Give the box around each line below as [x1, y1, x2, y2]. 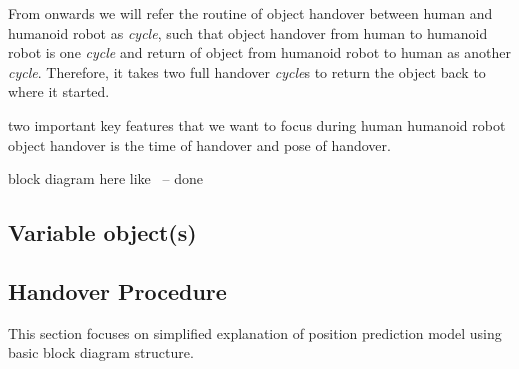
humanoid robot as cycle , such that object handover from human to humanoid [8, 22, 488, 43]
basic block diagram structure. [8, 342, 194, 363]
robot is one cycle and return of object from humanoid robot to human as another [8, 42, 512, 63]
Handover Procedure [8, 275, 227, 306]
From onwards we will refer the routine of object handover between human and [8, 3, 493, 23]
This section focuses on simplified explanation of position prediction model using [8, 322, 502, 343]
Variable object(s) [8, 217, 197, 248]
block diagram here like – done [8, 168, 203, 189]
